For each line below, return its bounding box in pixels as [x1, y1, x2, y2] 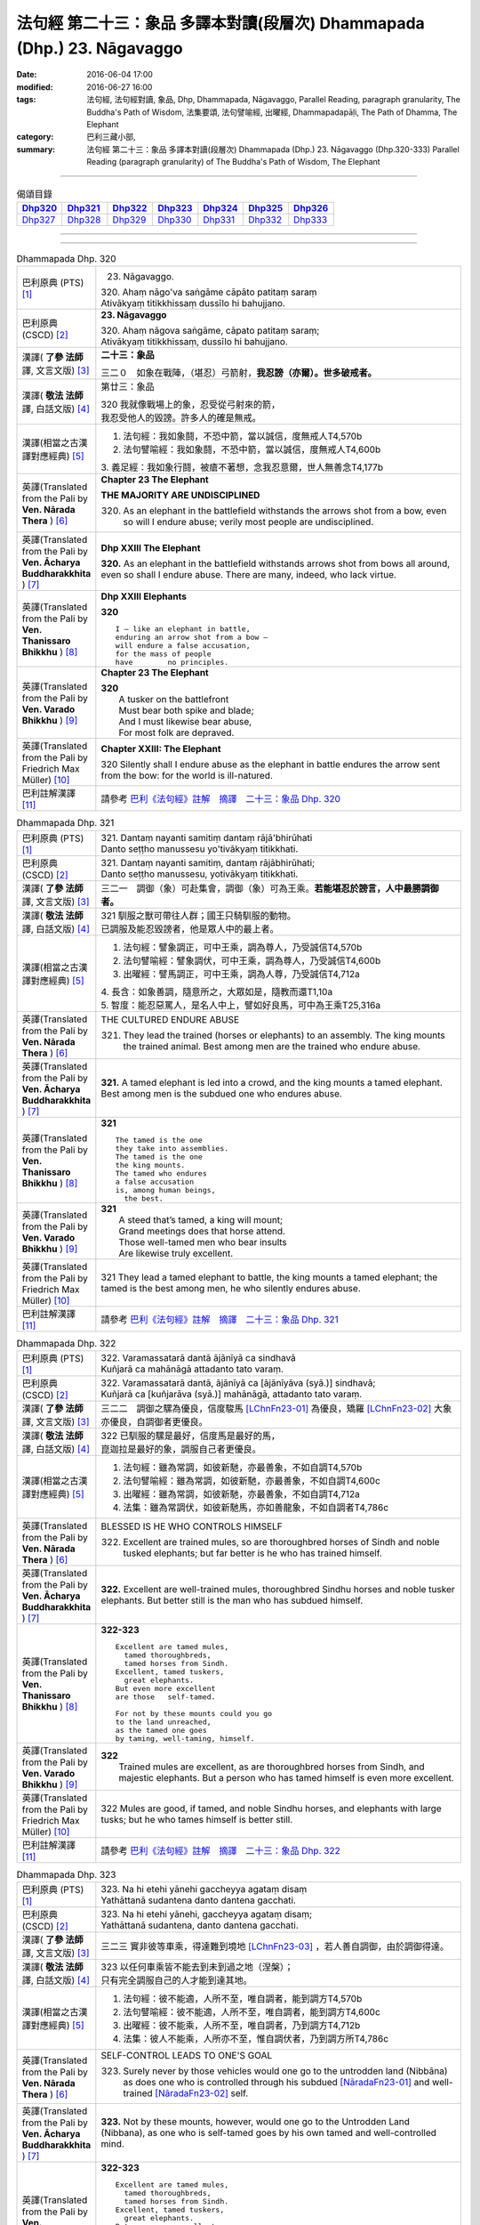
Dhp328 [67, 214, 101, 226]
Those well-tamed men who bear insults [118, 1235, 288, 1248]
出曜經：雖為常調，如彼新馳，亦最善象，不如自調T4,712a [123, 1487, 360, 1500]
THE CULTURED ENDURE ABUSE [100, 1013, 240, 1025]
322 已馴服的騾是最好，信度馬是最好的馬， [100, 1429, 280, 1442]
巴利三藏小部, [86, 132, 137, 142]
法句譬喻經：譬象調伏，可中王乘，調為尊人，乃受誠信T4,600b [123, 954, 381, 967]
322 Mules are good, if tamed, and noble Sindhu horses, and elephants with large [100, 1802, 442, 1815]
